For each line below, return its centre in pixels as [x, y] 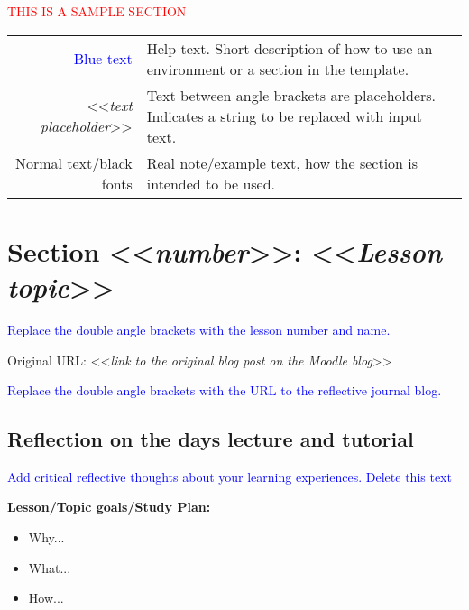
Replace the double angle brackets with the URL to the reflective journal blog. [225, 390]
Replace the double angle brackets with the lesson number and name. [199, 329]
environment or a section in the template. [278, 69]
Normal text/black [74, 162]
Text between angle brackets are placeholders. [291, 95]
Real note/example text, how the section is [282, 162]
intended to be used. [211, 183]
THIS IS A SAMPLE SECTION [97, 11]
